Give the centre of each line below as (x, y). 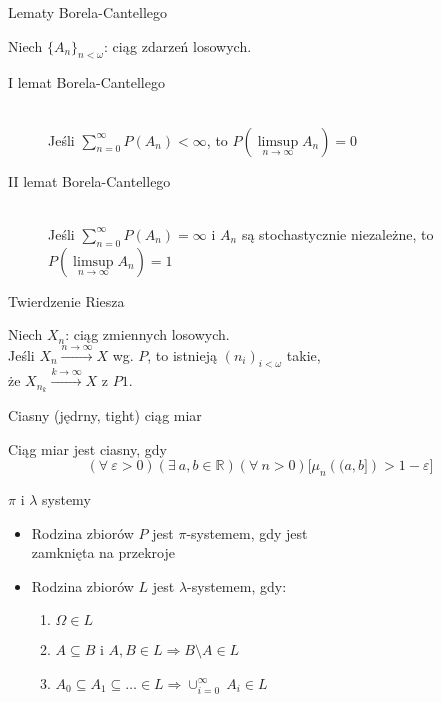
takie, (303, 354)
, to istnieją (182, 354)
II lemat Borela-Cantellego (89, 180)
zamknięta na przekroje (103, 552)
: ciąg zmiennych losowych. (147, 334)
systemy (66, 498)
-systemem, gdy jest (247, 532)
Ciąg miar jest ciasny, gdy (87, 448)
